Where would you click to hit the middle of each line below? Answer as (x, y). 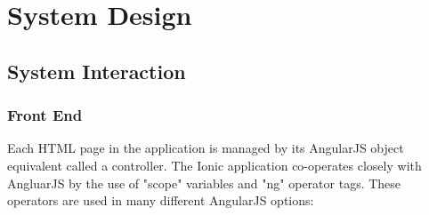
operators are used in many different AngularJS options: (161, 200)
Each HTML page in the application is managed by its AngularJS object (206, 148)
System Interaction (97, 71)
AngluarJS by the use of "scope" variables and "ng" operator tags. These (204, 183)
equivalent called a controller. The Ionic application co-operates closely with (214, 165)
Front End (45, 115)
